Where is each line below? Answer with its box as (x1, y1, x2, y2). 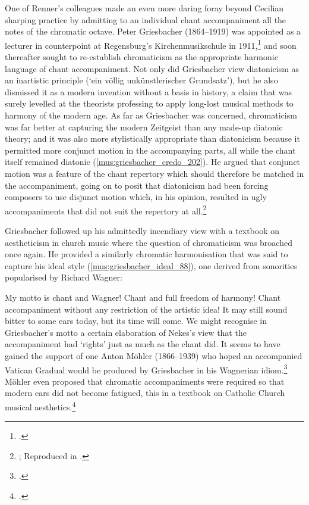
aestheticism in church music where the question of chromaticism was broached (5, 236, 292, 248)
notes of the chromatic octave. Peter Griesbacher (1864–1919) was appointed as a (5, 25, 301, 38)
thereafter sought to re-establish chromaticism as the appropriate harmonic (5, 51, 278, 63)
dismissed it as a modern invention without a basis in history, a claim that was (5, 85, 292, 98)
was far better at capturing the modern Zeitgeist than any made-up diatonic (5, 120, 283, 133)
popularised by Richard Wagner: (5, 271, 122, 283)
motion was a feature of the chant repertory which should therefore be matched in (5, 167, 304, 179)
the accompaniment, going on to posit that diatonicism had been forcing (5, 179, 269, 191)
